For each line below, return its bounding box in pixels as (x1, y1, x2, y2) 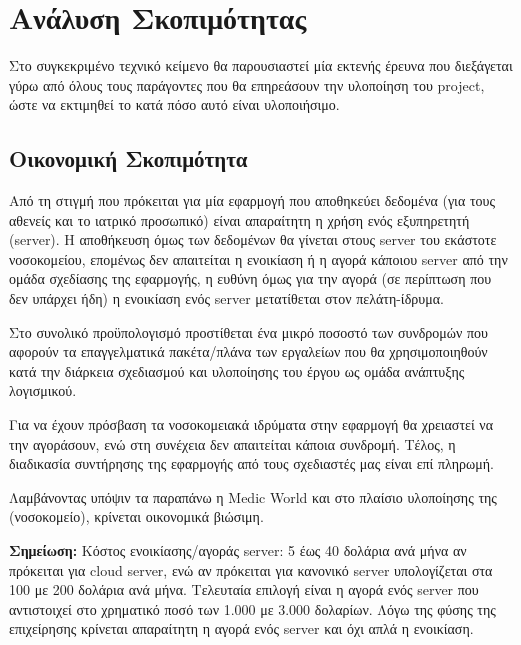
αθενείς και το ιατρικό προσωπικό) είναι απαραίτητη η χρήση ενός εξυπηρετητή (9, 209, 470, 230)
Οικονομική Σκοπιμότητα (9, 143, 248, 174)
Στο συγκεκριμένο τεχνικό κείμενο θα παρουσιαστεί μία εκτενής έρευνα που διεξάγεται (9, 55, 513, 76)
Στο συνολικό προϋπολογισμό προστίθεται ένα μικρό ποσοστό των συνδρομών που (9, 321, 489, 342)
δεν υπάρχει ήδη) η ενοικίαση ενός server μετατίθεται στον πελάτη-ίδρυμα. (9, 288, 444, 309)
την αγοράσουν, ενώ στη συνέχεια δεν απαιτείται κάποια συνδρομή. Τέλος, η (9, 433, 456, 454)
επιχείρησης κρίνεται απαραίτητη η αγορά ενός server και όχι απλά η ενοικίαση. (9, 618, 474, 639)
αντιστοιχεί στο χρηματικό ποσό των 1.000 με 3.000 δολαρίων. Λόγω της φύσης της (9, 598, 496, 619)
